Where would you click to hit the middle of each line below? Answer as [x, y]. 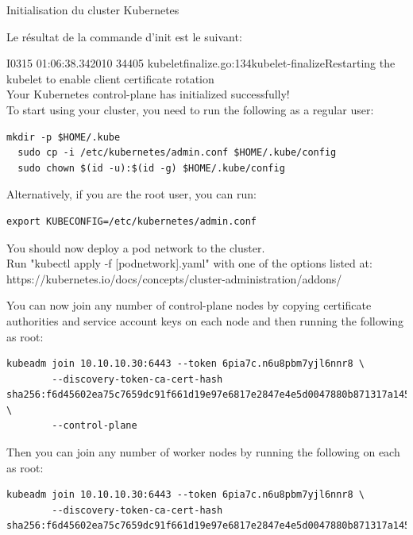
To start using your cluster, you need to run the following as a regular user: [190, 109]
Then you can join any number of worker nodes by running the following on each [203, 452]
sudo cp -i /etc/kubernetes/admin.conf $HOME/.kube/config [177, 153]
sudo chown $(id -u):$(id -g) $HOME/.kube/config [151, 168]
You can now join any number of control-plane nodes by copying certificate [189, 305]
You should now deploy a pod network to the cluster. [136, 247]
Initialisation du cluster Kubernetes [93, 10]
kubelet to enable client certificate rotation [110, 78]
